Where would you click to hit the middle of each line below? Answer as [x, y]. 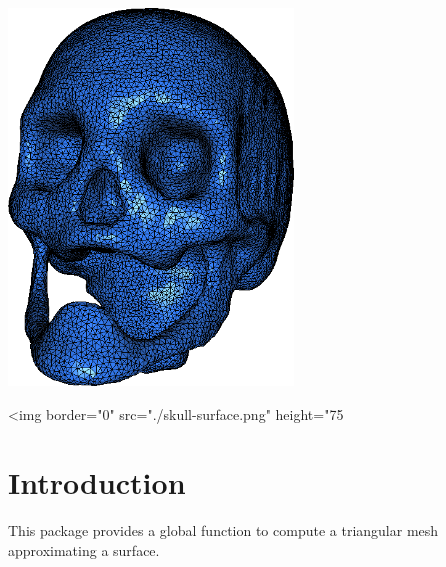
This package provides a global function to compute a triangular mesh [223, 530]
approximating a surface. [84, 549]
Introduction [97, 482]
